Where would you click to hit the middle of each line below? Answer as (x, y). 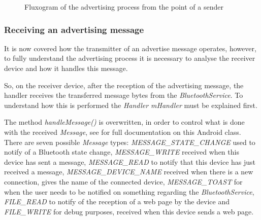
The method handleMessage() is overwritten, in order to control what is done (124, 122)
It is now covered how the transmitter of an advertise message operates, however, (130, 48)
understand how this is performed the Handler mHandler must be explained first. (131, 105)
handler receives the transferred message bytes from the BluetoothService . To (124, 95)
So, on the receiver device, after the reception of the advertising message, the (124, 85)
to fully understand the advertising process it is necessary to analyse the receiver (130, 58)
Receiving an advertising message (74, 29)
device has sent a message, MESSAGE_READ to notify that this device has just (130, 161)
